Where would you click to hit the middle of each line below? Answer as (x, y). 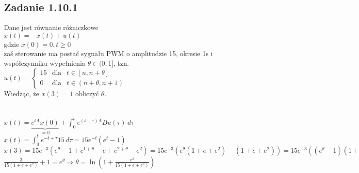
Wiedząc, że (22, 93)
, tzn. (121, 63)
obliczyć (87, 93)
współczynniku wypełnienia (45, 63)
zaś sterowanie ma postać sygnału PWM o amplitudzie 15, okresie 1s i (108, 53)
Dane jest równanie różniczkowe (51, 27)
